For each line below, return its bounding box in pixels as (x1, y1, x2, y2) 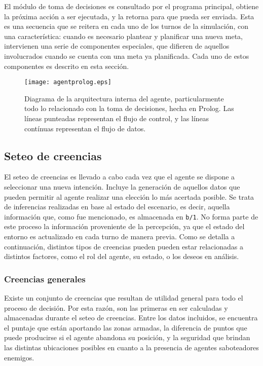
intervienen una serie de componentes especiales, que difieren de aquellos (4, 41, 230, 51)
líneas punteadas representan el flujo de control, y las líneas (24, 113, 209, 123)
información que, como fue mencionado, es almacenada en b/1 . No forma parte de (4, 211, 258, 222)
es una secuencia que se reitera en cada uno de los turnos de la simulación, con (4, 21, 248, 31)
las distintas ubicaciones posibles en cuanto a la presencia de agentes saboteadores (4, 342, 259, 352)
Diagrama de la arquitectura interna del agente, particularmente (24, 93, 224, 103)
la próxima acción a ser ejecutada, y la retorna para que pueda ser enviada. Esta (4, 11, 254, 21)
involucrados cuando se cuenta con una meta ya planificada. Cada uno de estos (4, 50, 249, 61)
